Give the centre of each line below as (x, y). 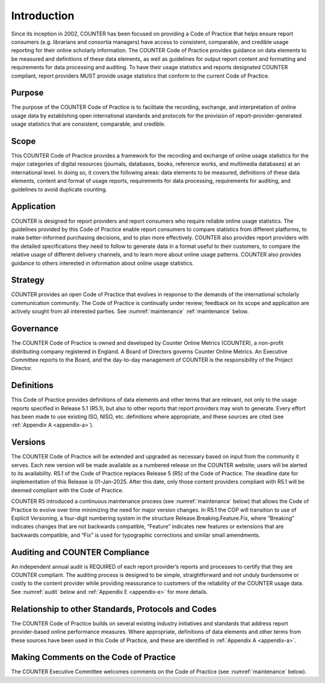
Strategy (28, 280)
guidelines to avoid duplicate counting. (59, 189)
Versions (28, 442)
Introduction (43, 16)
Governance (35, 329)
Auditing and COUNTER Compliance (80, 552)
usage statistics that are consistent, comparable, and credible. (88, 124)
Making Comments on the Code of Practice (93, 657)
